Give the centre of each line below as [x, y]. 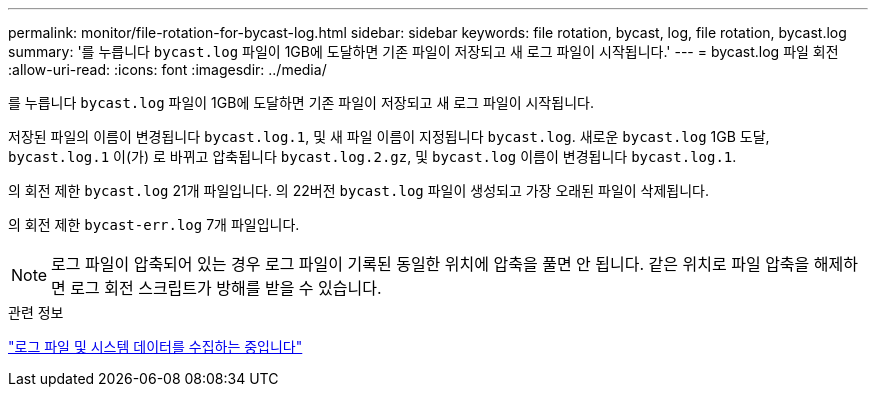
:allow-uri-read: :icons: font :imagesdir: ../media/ [167, 69]
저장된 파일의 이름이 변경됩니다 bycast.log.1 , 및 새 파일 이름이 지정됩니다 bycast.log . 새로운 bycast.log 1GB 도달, [389, 136]
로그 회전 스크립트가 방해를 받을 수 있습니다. [226, 288]
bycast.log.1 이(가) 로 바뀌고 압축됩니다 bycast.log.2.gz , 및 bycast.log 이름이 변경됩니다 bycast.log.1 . [372, 156]
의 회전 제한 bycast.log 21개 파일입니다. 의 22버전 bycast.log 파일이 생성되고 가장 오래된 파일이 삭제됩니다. [359, 190]
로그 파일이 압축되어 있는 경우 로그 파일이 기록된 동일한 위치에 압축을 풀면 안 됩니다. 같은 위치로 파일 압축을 [430, 264]
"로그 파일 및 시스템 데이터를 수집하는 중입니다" [155, 346]
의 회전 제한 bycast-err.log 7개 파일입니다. [154, 224]
